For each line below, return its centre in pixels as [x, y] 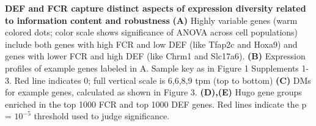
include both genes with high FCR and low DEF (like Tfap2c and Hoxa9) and [151, 44]
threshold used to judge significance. [102, 116]
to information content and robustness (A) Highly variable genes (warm [151, 20]
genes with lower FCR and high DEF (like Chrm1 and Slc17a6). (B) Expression [155, 56]
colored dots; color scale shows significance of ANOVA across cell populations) [152, 32]
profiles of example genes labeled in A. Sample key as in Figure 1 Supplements [152, 68]
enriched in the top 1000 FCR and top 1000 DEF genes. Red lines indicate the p [156, 104]
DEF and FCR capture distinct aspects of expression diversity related [156, 8]
